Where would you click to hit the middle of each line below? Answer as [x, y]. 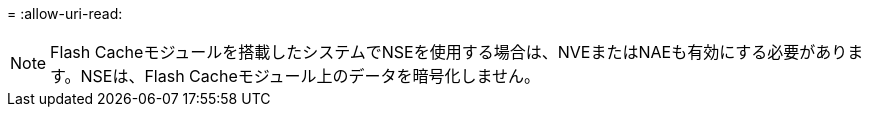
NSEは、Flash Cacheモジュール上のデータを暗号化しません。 [310, 76]
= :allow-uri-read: [65, 13]
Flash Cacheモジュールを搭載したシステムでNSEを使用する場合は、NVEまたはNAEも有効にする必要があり [449, 52]
